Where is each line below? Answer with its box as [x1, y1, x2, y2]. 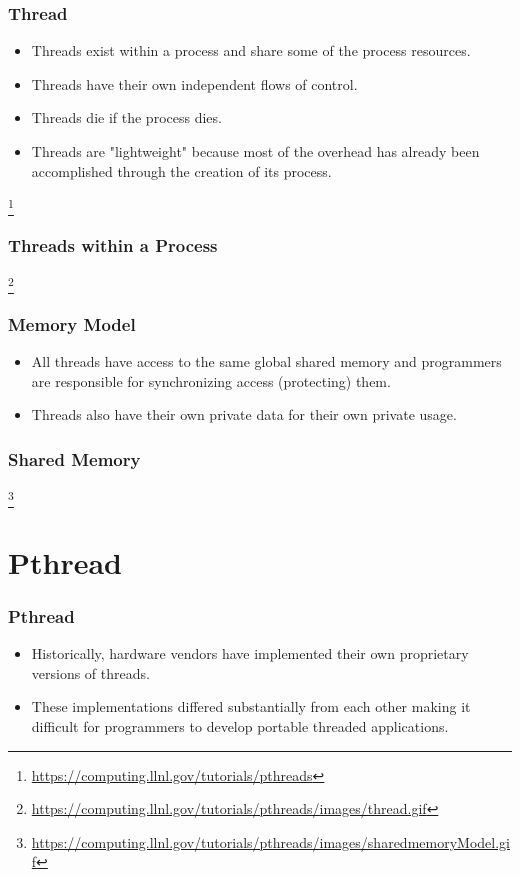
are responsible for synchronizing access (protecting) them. [31, 370, 391, 391]
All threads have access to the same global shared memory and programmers [31, 351, 502, 372]
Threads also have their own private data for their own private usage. [31, 404, 457, 425]
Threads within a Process [8, 233, 218, 258]
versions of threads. [31, 662, 150, 683]
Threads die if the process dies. [31, 107, 222, 128]
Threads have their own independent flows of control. [31, 73, 358, 94]
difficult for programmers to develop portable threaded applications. [31, 715, 449, 736]
